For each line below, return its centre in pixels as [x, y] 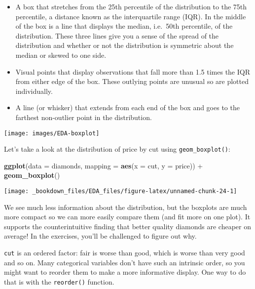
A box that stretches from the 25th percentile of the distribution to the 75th [131, 6]
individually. [34, 91]
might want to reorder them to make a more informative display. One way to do [125, 272]
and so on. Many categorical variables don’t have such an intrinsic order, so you [125, 262]
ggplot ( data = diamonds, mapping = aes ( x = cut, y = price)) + [104, 165]
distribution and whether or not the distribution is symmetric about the [125, 45]
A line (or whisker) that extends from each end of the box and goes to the [127, 107]
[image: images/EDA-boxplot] [52, 133]
